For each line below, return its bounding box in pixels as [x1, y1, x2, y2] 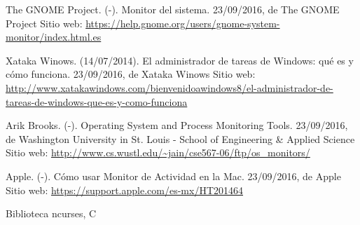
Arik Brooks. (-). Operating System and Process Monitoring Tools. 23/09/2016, [6, 118, 348, 132]
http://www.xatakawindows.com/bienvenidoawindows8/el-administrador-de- [6, 80, 333, 95]
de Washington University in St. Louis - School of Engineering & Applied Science [6, 131, 355, 146]
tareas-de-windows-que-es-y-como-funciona [6, 94, 188, 109]
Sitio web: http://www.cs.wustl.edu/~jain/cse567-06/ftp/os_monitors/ [6, 145, 310, 160]
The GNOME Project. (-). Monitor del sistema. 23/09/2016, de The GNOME [6, 2, 340, 16]
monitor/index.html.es [6, 29, 102, 44]
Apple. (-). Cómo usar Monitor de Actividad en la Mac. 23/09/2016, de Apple [6, 168, 341, 183]
